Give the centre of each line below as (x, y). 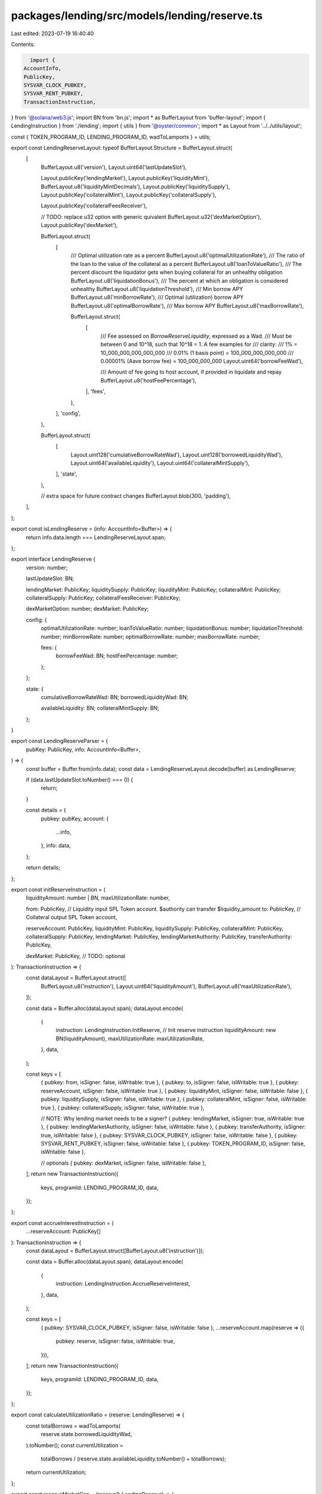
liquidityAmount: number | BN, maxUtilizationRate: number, (98, 898)
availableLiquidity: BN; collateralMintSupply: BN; (100, 708)
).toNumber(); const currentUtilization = (75, 1445)
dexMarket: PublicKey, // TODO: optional (75, 956)
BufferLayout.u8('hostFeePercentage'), (148, 380)
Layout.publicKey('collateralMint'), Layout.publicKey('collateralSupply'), (129, 195)
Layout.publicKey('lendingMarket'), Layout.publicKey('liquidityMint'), (125, 178)
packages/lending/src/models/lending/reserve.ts (137, 16)
